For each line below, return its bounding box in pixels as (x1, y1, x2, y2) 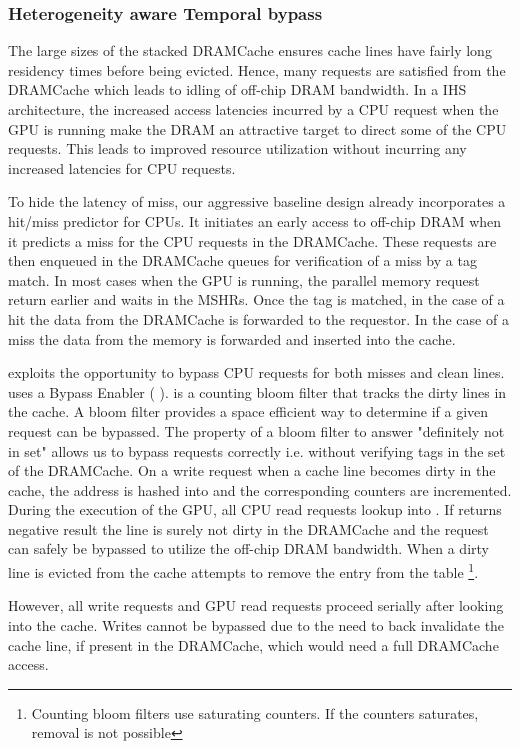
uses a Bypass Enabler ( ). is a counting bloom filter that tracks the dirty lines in (8, 381, 507, 402)
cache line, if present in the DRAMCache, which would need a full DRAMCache (8, 634, 499, 655)
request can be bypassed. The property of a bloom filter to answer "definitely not (8, 420, 505, 441)
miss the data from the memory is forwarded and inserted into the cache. (8, 328, 456, 349)
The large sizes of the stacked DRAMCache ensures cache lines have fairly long (8, 40, 492, 61)
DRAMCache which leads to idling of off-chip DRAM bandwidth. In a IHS (8, 79, 467, 100)
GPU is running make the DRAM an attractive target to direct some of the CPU (8, 118, 507, 139)
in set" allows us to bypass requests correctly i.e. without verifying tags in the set (8, 440, 506, 461)
